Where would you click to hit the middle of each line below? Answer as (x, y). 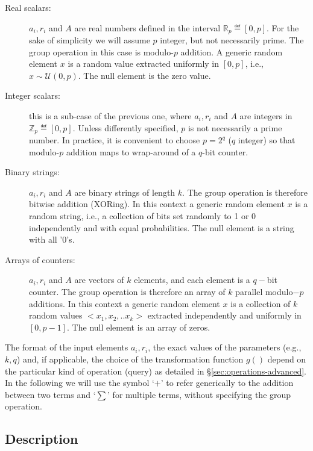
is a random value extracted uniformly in (144, 64)
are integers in (266, 116)
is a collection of (261, 303)
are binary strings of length (125, 192)
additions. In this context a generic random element (125, 303)
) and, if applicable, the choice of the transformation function (130, 359)
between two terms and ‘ (50, 394)
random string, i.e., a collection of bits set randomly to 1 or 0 (143, 216)
